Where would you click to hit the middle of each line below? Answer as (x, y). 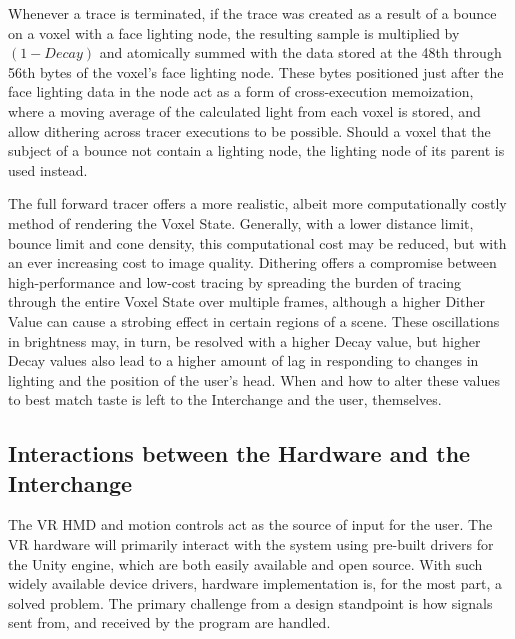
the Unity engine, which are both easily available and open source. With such (245, 563)
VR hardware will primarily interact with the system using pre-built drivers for (251, 544)
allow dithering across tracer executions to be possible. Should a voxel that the (249, 130)
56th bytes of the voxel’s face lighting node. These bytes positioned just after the (256, 71)
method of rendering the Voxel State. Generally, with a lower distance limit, (241, 222)
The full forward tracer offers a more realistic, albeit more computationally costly (257, 203)
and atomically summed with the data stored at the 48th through (300, 52)
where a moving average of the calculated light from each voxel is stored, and (244, 110)
